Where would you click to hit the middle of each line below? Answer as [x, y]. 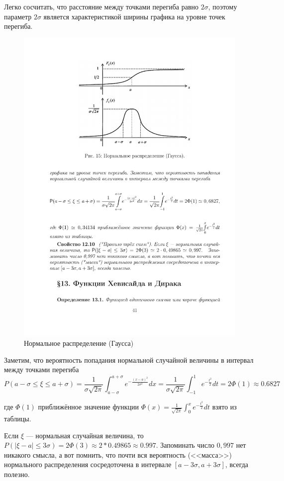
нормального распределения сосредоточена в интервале [88, 464]
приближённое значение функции [88, 407]
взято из [224, 407]
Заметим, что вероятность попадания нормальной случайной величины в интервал [129, 360]
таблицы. [18, 419]
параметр [18, 16]
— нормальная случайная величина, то [85, 435]
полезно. [17, 474]
